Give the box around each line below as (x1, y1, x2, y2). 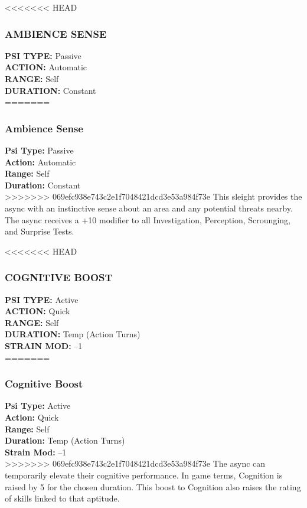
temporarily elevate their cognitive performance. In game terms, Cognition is (5, 468, 283, 481)
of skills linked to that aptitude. (5, 492, 120, 504)
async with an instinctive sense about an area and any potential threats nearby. (5, 201, 293, 214)
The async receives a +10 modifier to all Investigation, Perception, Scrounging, (5, 213, 290, 226)
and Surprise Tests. (5, 225, 74, 237)
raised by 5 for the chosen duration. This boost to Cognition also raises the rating (5, 480, 301, 493)
